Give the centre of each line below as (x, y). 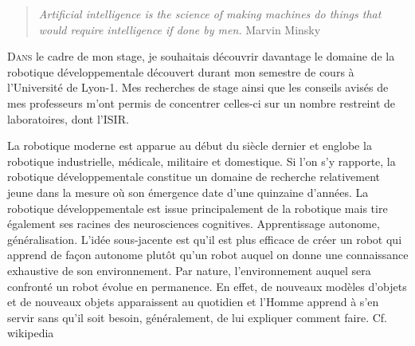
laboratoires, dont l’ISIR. (68, 118)
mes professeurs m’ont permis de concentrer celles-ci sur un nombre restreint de (202, 102)
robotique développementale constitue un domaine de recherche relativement (194, 177)
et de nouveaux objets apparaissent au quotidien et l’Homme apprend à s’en (193, 302)
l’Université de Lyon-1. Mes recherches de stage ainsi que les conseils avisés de (198, 87)
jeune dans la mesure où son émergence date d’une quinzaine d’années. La (188, 192)
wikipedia (31, 333)
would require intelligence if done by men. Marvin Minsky (180, 29)
